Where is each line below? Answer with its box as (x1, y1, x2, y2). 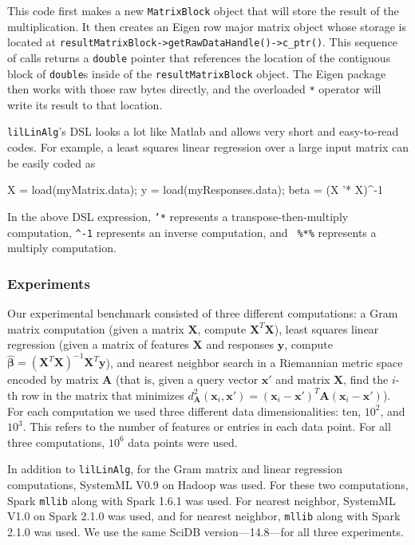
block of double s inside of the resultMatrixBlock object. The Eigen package (7, 65, 386, 81)
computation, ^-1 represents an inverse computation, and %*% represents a (7, 223, 377, 240)
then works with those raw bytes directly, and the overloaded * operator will (7, 81, 381, 97)
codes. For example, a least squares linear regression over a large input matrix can (7, 139, 409, 156)
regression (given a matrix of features (7, 336, 189, 353)
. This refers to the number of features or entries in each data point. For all (22, 418, 391, 435)
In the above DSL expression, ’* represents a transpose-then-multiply (7, 207, 349, 224)
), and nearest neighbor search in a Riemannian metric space (105, 353, 403, 370)
